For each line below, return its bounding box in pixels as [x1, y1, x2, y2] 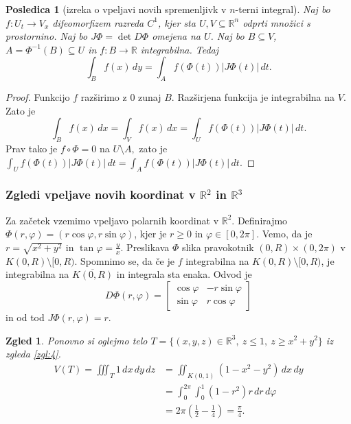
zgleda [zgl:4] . [5, 346, 61, 361]
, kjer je [134, 226, 167, 241]
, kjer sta [157, 15, 196, 30]
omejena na [152, 29, 201, 43]
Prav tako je [5, 141, 58, 156]
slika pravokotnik [181, 239, 254, 254]
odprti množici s [242, 15, 310, 30]
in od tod [5, 309, 45, 324]
